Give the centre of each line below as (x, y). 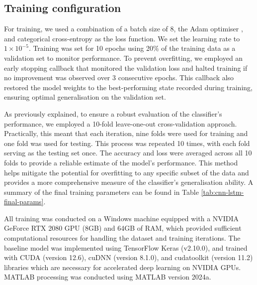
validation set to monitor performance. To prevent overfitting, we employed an (124, 58)
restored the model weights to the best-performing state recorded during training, (128, 87)
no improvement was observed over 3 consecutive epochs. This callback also (119, 77)
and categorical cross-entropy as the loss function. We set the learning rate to (122, 38)
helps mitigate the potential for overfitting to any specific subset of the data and (127, 172)
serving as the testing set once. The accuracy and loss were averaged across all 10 (128, 153)
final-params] (24, 202)
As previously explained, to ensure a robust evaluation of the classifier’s (113, 113)
